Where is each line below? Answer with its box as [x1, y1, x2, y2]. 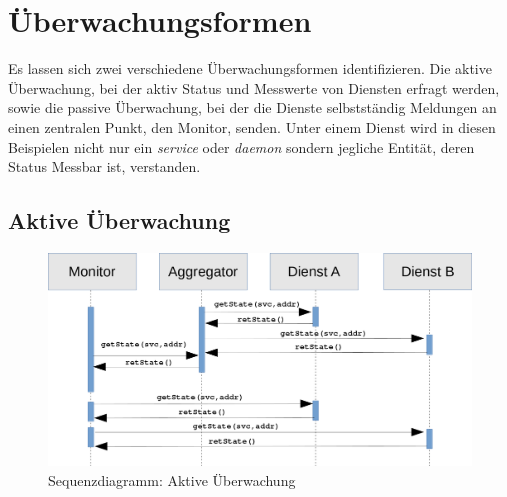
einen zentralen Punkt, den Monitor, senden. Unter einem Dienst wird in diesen [8, 116, 496, 137]
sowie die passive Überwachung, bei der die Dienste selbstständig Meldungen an [8, 97, 497, 118]
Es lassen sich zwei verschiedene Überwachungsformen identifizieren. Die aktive [8, 58, 492, 79]
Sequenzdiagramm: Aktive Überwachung [48, 469, 296, 490]
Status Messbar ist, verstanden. [8, 156, 201, 177]
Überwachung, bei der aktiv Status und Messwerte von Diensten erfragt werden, [8, 77, 500, 98]
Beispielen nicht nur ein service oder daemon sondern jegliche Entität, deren [8, 136, 475, 157]
